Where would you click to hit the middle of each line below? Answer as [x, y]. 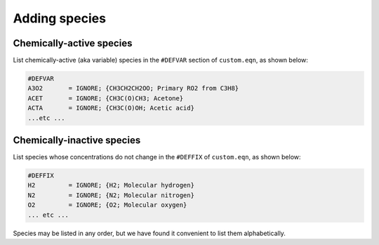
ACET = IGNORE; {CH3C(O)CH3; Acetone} [106, 98]
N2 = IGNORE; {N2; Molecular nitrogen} [111, 195]
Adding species [60, 18]
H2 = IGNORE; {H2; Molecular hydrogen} [111, 185]
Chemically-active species [73, 43]
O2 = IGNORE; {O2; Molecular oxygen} [107, 205]
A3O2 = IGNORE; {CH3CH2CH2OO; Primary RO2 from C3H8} [133, 88]
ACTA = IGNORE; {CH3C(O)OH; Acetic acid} [111, 108]
